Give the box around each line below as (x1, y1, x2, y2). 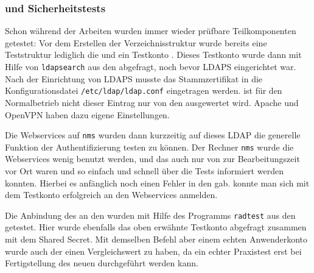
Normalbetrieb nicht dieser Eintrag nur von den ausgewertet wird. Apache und (5, 96, 299, 108)
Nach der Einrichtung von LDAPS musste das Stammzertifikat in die (5, 72, 263, 85)
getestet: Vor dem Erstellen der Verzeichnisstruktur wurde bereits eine (5, 36, 267, 49)
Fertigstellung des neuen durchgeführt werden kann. (5, 257, 198, 269)
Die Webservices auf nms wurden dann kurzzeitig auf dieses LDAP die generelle (5, 129, 301, 141)
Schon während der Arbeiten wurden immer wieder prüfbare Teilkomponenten (5, 24, 296, 37)
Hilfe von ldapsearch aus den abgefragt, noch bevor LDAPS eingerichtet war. (5, 60, 296, 73)
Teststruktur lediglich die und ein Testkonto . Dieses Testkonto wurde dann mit (5, 48, 302, 61)
